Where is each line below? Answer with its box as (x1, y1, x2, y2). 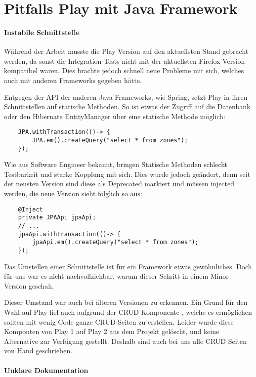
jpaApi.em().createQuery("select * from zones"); (32, 239, 199, 246)
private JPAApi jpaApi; (18, 214, 96, 221)
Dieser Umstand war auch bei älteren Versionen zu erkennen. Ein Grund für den (4, 297, 248, 307)
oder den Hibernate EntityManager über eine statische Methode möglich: (4, 111, 225, 121)
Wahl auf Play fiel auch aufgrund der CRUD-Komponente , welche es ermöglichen (4, 306, 252, 317)
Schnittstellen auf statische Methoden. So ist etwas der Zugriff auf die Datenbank (4, 101, 251, 112)
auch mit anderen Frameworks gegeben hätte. (4, 75, 142, 85)
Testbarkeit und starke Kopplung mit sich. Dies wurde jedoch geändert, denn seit (4, 168, 251, 179)
